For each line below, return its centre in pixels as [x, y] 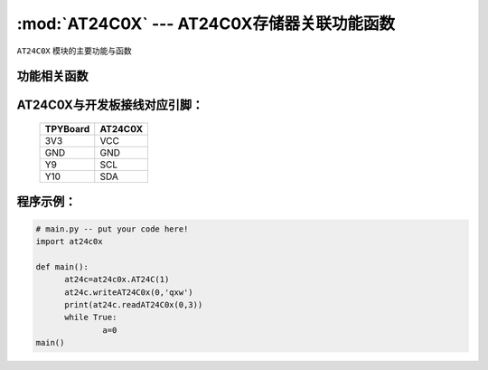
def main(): [62, 266]
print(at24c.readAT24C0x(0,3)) [134, 304]
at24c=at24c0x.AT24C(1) [117, 280]
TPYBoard [67, 128]
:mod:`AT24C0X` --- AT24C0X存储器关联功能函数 [206, 24]
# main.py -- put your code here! [112, 229]
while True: [91, 318]
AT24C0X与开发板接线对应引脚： [110, 105]
